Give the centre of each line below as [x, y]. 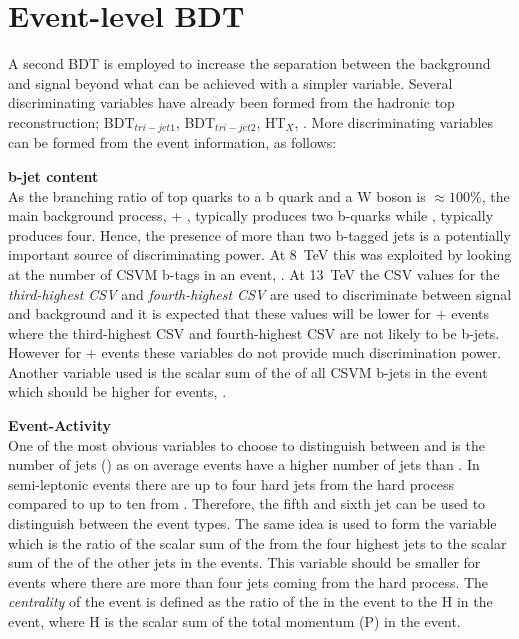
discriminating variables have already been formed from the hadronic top [231, 102]
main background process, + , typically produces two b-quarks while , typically [251, 215]
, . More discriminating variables [394, 121]
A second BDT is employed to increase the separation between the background [249, 63]
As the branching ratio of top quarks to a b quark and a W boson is [217, 195]
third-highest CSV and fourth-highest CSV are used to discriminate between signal [260, 293]
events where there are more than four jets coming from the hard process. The [248, 581]
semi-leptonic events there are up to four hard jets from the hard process [231, 483]
